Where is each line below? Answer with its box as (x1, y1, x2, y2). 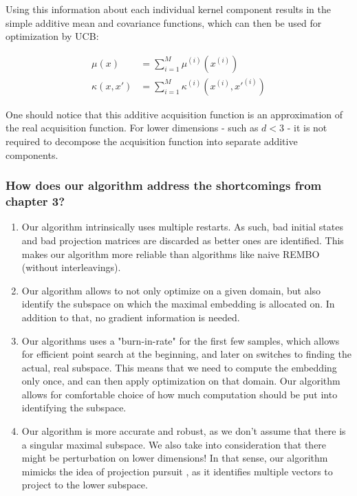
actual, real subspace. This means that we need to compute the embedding (21, 360, 337, 374)
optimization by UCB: (6, 29, 99, 43)
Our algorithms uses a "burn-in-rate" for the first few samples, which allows (21, 333, 340, 347)
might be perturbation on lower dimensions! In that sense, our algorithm (21, 451, 328, 465)
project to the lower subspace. (21, 477, 148, 492)
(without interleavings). (21, 260, 121, 274)
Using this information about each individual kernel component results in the (6, 2, 331, 16)
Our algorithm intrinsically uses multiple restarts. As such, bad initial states (21, 219, 343, 234)
